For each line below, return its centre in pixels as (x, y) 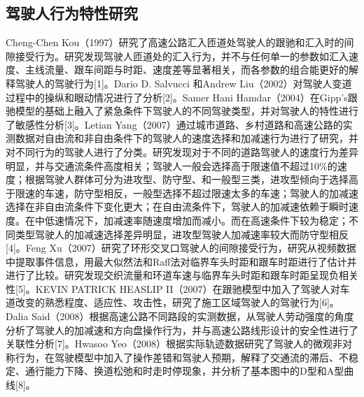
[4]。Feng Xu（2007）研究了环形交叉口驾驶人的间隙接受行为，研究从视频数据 (181, 248)
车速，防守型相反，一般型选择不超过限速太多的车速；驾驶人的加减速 (201, 193)
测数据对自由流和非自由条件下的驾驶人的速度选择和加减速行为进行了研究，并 (182, 138)
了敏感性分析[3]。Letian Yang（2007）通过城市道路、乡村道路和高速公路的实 (179, 124)
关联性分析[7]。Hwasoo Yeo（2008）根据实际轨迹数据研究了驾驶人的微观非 (174, 344)
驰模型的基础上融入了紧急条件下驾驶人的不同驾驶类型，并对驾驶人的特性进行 (182, 111)
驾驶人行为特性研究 (72, 13)
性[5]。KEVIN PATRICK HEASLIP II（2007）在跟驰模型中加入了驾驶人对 (173, 288)
